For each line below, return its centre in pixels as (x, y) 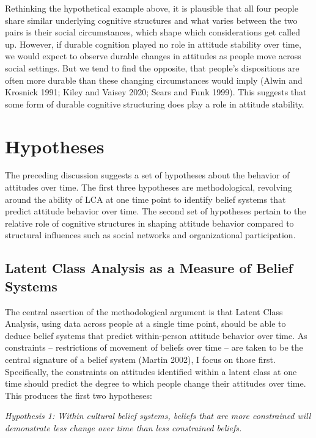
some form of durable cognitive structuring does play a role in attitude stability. (155, 104)
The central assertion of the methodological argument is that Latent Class (144, 311)
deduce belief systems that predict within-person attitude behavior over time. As (156, 335)
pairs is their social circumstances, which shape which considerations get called (152, 32)
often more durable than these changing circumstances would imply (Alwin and (154, 80)
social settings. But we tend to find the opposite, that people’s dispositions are (152, 68)
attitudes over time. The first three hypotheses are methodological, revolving (149, 187)
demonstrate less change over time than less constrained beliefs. (123, 427)
